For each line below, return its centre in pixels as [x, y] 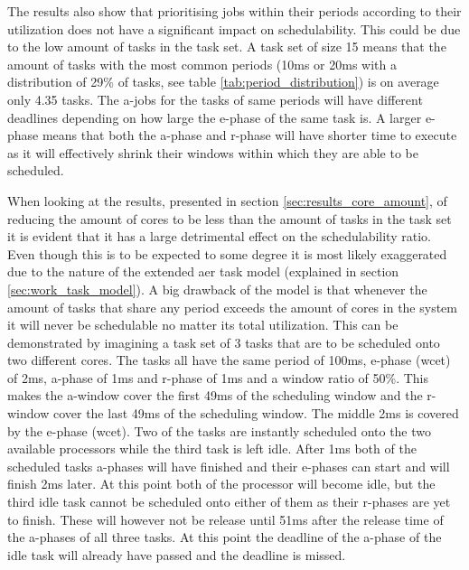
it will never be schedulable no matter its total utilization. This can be [203, 325]
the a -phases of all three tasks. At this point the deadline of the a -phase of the [225, 537]
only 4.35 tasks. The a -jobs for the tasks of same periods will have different [215, 99]
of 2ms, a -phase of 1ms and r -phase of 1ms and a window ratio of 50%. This [218, 377]
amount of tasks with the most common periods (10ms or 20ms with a [202, 64]
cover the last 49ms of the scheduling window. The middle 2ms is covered [256, 413]
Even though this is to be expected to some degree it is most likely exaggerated [227, 253]
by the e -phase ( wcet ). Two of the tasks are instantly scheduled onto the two [220, 430]
